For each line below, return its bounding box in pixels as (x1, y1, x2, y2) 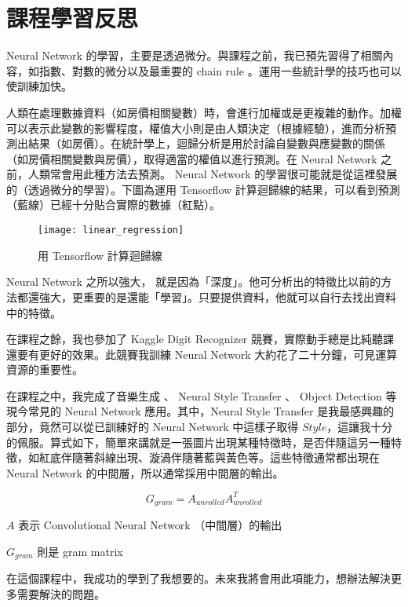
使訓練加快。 (6, 78, 72, 94)
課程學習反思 (6, 2, 139, 34)
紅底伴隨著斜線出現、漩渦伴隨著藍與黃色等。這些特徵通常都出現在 (38, 449, 380, 466)
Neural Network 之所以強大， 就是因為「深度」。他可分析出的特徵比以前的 (6, 273, 381, 290)
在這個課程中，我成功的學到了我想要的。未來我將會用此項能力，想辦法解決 (6, 570, 391, 587)
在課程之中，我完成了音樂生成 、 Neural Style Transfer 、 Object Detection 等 (6, 387, 397, 404)
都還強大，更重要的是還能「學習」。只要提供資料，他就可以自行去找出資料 (16, 288, 396, 305)
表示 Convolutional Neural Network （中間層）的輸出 (18, 517, 282, 533)
